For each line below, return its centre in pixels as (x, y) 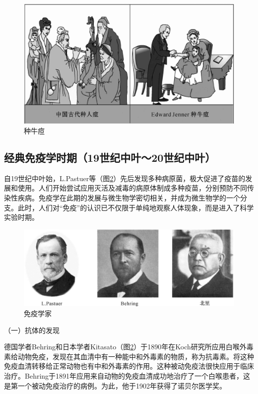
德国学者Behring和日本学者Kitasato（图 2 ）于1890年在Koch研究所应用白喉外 (125, 347)
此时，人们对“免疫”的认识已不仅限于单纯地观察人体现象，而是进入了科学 (136, 207)
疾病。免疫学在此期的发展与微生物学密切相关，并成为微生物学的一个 (129, 197)
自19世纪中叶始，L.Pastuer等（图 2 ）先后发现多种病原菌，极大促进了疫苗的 (125, 178)
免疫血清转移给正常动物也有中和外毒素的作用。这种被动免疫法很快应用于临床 (129, 366)
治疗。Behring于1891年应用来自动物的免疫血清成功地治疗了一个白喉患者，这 (127, 376)
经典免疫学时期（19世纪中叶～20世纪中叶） (110, 157)
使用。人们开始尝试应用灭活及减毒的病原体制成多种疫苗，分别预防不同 (132, 188)
